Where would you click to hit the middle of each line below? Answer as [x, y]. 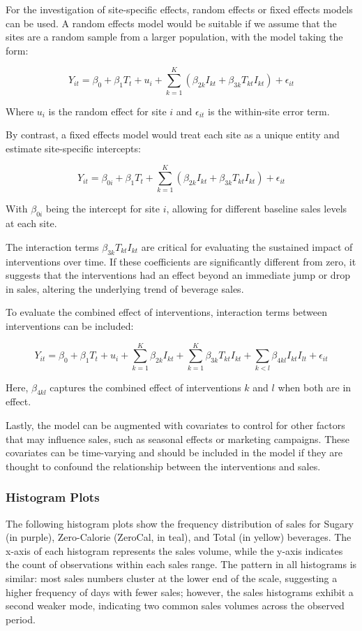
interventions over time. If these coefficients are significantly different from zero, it [181, 261]
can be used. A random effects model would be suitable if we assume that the [171, 23]
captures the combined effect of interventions [145, 387]
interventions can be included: [70, 325]
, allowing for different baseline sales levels [257, 209]
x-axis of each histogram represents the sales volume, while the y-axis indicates [174, 550]
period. [21, 619]
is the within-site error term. [269, 111]
